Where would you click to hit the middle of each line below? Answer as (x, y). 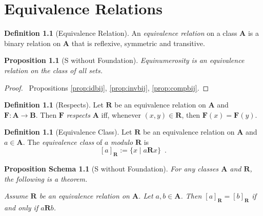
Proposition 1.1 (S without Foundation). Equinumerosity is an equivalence (124, 60)
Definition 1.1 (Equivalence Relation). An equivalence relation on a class (121, 33)
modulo (122, 142)
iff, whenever (121, 114)
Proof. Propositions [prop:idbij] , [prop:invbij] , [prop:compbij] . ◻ (107, 87)
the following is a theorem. (46, 178)
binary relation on (33, 43)
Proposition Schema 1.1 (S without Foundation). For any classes (112, 169)
